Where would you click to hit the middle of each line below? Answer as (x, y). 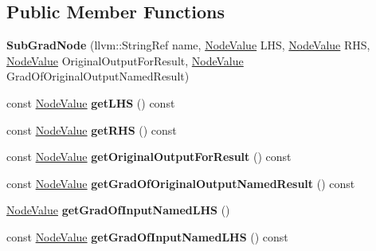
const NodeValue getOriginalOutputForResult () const (149, 157)
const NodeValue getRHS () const (92, 129)
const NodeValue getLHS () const (91, 102)
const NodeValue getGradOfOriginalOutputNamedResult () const (181, 183)
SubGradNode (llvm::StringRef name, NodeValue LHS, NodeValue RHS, (188, 45)
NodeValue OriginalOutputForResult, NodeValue (125, 60)
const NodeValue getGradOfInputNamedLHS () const (147, 236)
